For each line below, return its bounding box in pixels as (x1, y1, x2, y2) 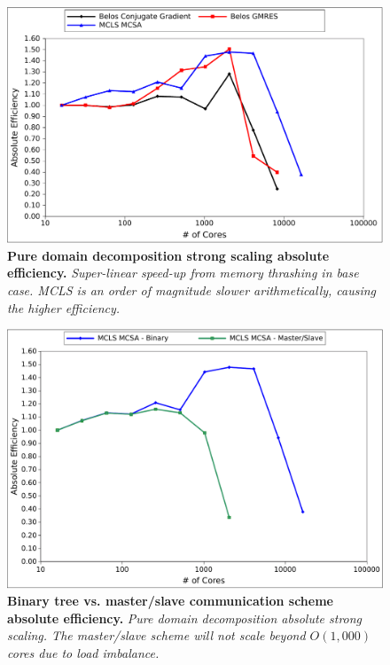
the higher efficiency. (7, 298, 121, 317)
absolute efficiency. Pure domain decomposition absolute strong (7, 608, 363, 627)
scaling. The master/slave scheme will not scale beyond (7, 626, 306, 645)
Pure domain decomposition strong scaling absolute (7, 246, 330, 264)
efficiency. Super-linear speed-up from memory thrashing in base (7, 263, 359, 282)
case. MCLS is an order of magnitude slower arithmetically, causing (7, 281, 377, 300)
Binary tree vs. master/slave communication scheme (7, 591, 333, 610)
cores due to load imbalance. (7, 643, 160, 661)
